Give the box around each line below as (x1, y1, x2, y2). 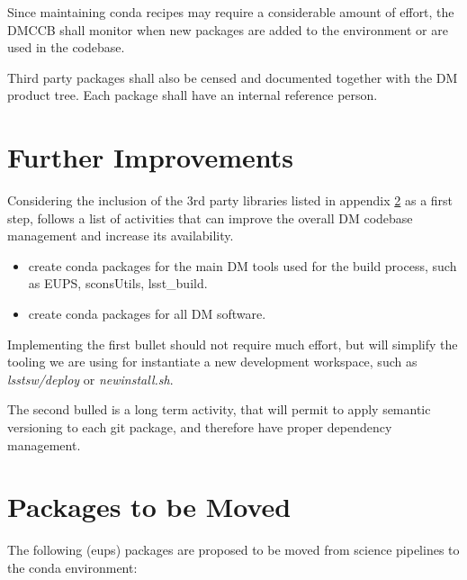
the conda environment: (7, 557, 138, 576)
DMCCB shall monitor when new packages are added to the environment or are (7, 20, 448, 39)
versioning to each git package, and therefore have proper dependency (7, 418, 392, 437)
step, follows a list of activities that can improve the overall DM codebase (7, 208, 413, 227)
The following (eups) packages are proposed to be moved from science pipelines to (7, 540, 460, 559)
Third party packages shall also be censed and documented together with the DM (7, 68, 458, 86)
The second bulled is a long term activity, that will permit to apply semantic (7, 400, 431, 419)
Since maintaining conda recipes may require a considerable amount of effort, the (7, 3, 454, 21)
